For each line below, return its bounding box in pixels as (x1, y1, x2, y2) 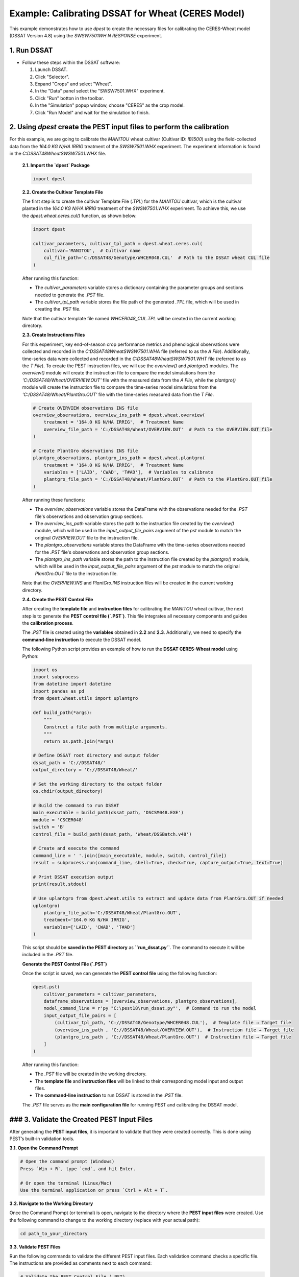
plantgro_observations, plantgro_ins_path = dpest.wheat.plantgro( (33, 455, 206, 461)
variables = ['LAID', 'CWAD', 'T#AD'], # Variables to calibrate (43, 469, 214, 475)
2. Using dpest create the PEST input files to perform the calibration (9, 123, 229, 131)
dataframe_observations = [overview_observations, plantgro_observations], (43, 999, 238, 1004)
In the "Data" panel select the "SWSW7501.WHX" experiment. (35, 88, 165, 94)
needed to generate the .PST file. (35, 292, 105, 298)
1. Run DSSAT (9, 46, 53, 55)
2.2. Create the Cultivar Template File (22, 189, 103, 195)
